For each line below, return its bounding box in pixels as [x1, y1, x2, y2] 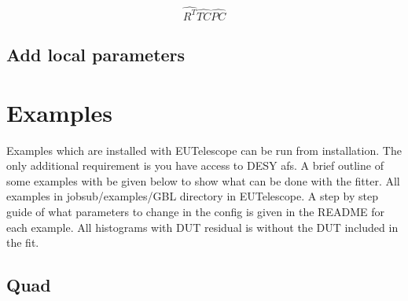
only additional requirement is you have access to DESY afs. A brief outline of [6, 157, 384, 174]
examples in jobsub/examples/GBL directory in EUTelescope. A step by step [6, 188, 378, 204]
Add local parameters [6, 42, 186, 67]
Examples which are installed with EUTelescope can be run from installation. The [6, 141, 402, 158]
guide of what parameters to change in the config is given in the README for [6, 204, 384, 219]
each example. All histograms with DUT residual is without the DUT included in [6, 218, 399, 235]
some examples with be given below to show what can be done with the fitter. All [6, 172, 400, 189]
